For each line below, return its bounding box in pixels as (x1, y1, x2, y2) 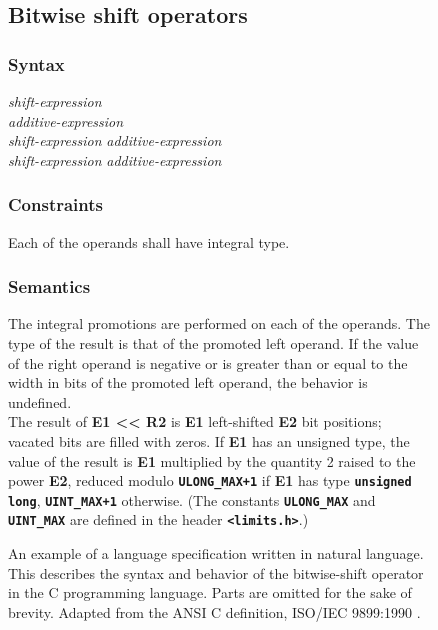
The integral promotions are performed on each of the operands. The (8, 313, 430, 334)
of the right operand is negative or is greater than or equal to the (8, 352, 408, 373)
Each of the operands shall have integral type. (8, 231, 290, 252)
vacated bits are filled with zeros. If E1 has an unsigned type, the (8, 430, 410, 451)
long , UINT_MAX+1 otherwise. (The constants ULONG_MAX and (8, 489, 376, 510)
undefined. (8, 391, 72, 412)
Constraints (8, 192, 103, 217)
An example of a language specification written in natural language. (8, 543, 424, 564)
